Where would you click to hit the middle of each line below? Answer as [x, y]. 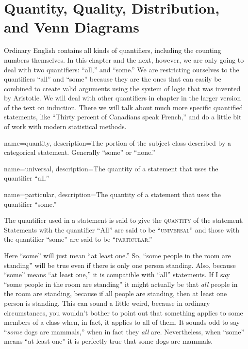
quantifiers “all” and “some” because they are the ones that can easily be [113, 79]
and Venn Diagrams [72, 27]
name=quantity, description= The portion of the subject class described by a [117, 142]
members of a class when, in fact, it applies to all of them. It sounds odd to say [122, 322]
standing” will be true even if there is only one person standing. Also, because [120, 265]
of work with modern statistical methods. [65, 126]
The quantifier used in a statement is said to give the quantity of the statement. [124, 220]
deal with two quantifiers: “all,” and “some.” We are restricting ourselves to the [122, 69]
